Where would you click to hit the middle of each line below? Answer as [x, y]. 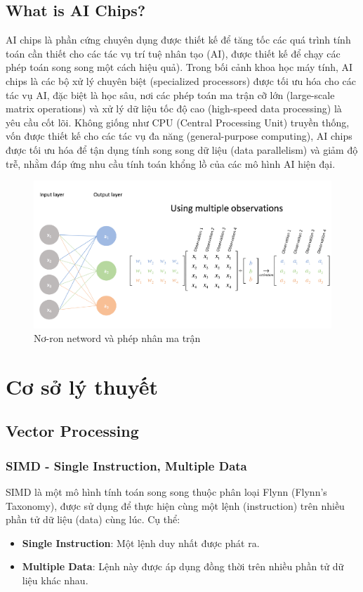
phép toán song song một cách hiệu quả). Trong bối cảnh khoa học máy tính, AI [179, 67]
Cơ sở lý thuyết [82, 386]
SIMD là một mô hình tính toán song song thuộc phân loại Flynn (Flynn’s [166, 492]
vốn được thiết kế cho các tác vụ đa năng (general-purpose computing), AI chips [179, 136]
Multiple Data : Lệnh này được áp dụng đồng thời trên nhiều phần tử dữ [183, 566]
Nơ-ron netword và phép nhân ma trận [117, 338]
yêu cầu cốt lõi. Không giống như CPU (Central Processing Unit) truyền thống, [178, 122]
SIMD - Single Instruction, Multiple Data [126, 465]
